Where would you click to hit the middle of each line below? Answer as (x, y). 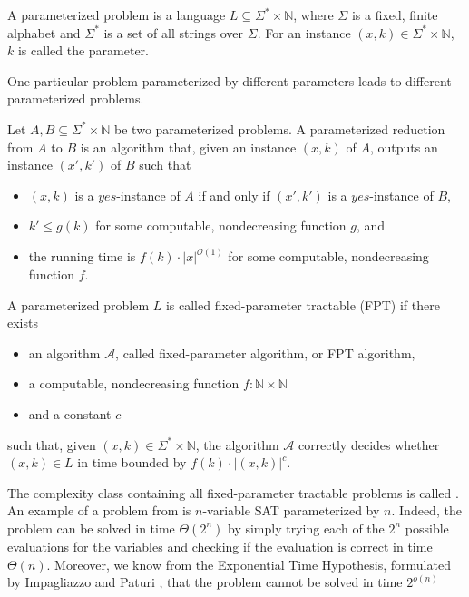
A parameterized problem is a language (117, 15)
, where (313, 15)
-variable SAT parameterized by (291, 510)
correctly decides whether (369, 444)
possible (427, 528)
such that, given (52, 444)
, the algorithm (237, 444)
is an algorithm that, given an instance (188, 147)
